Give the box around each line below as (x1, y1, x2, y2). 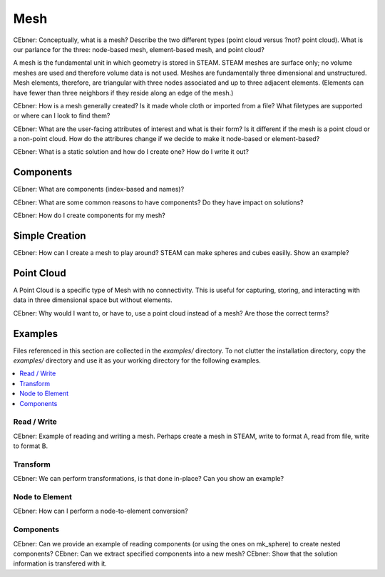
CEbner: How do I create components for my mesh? (13, 211, 165, 220)
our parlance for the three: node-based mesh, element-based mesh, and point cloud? (13, 45, 265, 53)
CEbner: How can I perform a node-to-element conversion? (13, 506, 188, 516)
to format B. (13, 442, 48, 450)
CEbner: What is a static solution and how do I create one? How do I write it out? (13, 147, 250, 156)
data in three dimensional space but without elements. (13, 296, 173, 304)
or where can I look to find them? (13, 111, 111, 120)
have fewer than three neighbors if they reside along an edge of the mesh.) (13, 88, 234, 97)
